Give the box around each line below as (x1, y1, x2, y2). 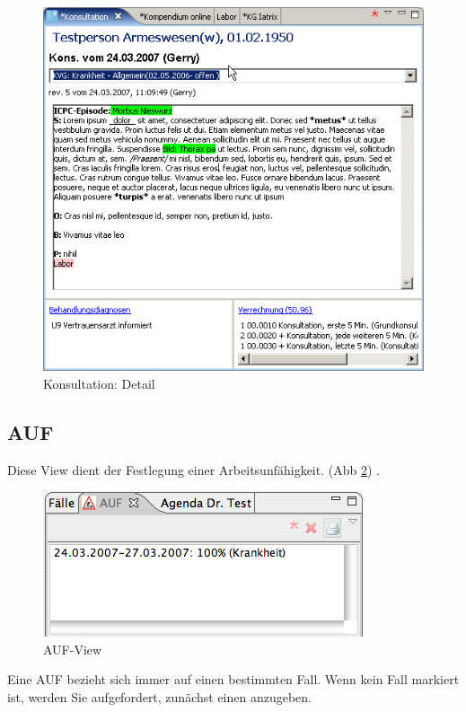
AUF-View (43, 639, 102, 658)
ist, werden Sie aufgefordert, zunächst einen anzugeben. (7, 687, 312, 706)
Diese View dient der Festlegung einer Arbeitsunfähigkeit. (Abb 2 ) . (7, 460, 380, 479)
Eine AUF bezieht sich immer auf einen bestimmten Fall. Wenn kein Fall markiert (7, 670, 460, 689)
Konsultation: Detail (43, 374, 155, 392)
